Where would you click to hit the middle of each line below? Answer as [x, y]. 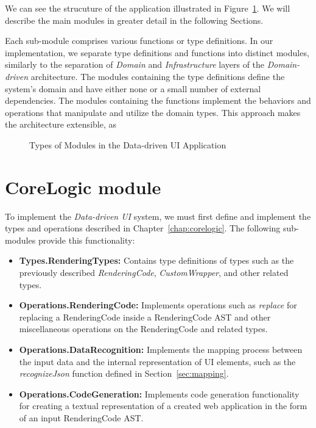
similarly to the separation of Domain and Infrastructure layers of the [135, 64]
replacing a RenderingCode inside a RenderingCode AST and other [145, 317]
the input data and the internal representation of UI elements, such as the [157, 361]
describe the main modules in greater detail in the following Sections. [134, 20]
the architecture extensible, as [61, 124]
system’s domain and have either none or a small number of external [133, 88]
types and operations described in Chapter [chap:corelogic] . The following [143, 228]
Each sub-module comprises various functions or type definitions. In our [139, 41]
